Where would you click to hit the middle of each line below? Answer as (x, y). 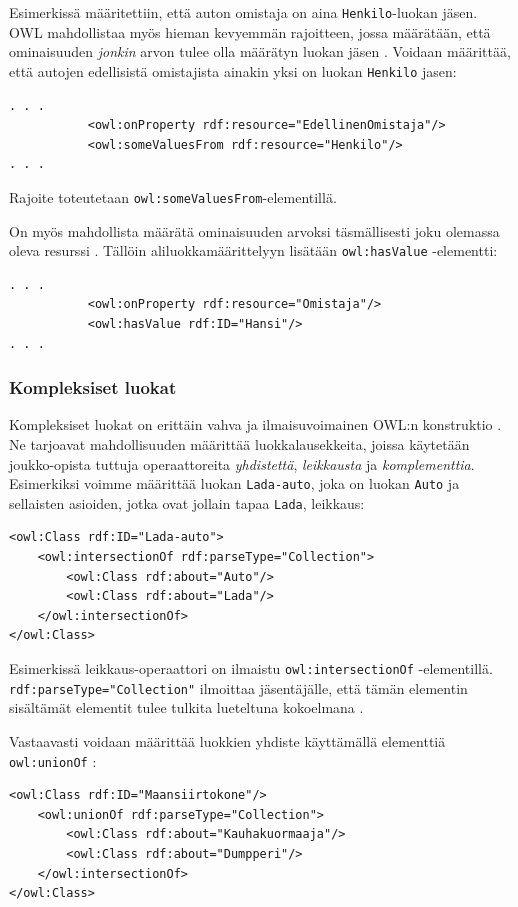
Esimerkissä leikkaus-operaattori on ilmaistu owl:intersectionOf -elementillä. (251, 668)
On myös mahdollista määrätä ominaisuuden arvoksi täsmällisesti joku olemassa (254, 230)
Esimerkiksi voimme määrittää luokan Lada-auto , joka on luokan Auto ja (234, 483)
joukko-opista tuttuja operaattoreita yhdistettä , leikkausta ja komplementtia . (242, 463)
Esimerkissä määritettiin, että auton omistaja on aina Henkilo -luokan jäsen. (243, 12)
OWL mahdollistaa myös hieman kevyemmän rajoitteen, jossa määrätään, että (250, 31)
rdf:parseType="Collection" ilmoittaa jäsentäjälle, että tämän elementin (238, 687)
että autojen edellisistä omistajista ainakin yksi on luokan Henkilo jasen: (233, 70)
